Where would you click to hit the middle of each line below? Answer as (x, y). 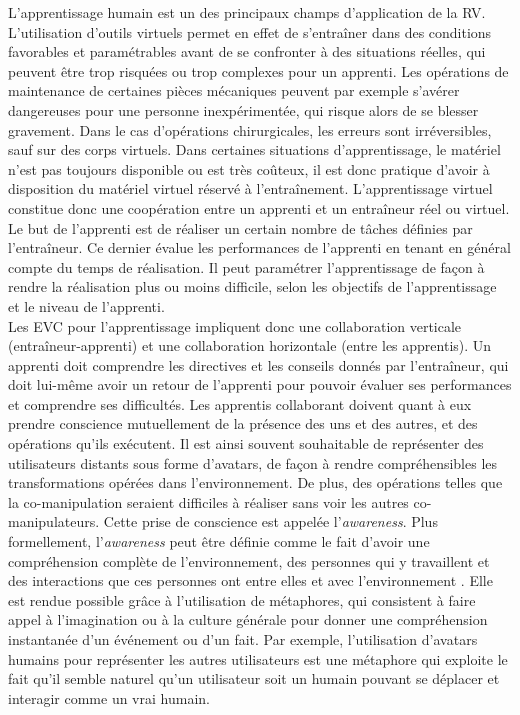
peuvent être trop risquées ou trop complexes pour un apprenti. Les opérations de (258, 70)
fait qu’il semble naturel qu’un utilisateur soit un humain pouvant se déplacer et (254, 678)
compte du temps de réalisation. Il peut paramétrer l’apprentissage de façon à (246, 266)
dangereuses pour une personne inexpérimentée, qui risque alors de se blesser (243, 109)
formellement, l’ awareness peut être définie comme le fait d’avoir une (219, 541)
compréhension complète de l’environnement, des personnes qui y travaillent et (249, 560)
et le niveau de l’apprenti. (86, 305)
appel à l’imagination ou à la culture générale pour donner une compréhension (248, 619)
